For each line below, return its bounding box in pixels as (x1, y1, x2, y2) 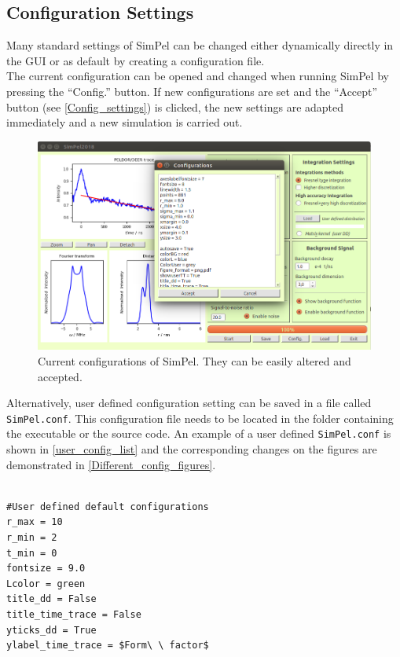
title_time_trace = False (6, 609, 141, 621)
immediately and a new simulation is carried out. (6, 114, 243, 130)
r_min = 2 (6, 532, 57, 544)
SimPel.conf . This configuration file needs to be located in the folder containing (6, 409, 394, 426)
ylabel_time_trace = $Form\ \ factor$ (6, 640, 209, 651)
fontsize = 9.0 (6, 563, 86, 574)
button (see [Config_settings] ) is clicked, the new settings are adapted (6, 98, 344, 115)
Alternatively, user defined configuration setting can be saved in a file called (6, 395, 372, 411)
